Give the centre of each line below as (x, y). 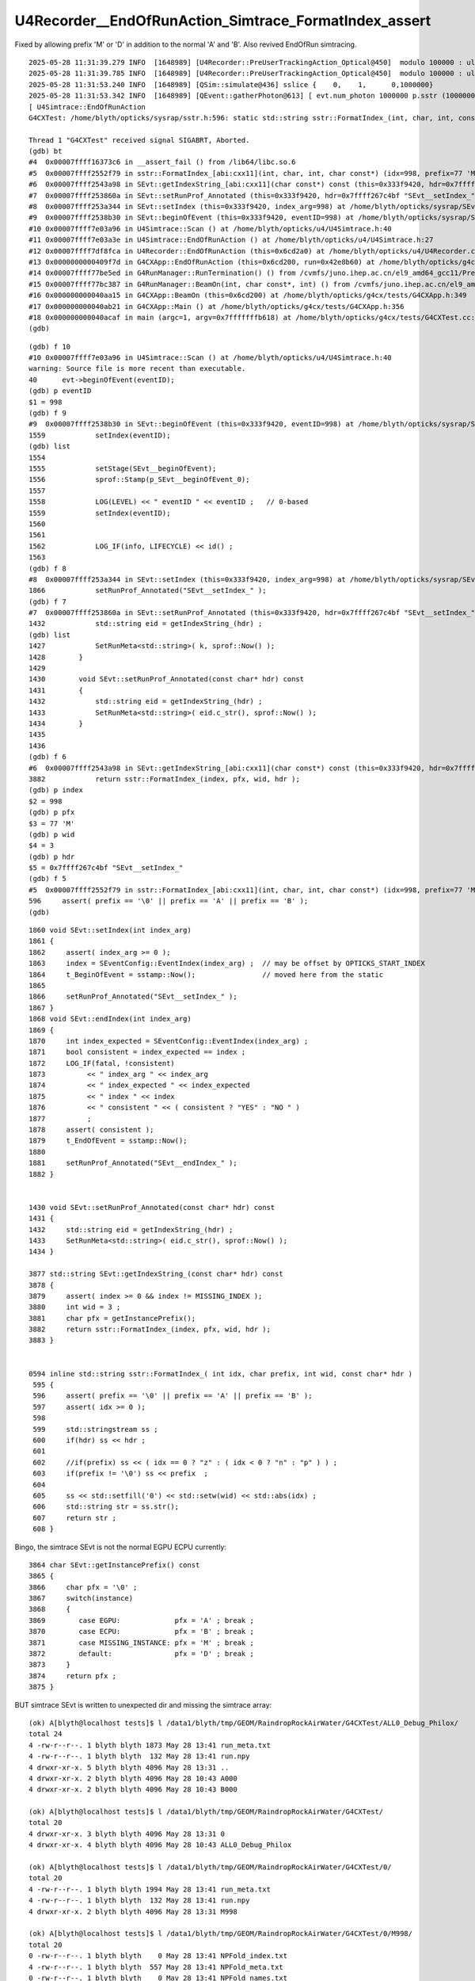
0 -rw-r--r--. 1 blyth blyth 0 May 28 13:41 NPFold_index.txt (158, 1956)
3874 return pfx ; (73, 1676)
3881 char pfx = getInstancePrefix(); (112, 1318)
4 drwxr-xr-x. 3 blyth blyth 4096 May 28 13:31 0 (127, 1834)
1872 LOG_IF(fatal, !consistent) (102, 1063)
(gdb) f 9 (47, 413)
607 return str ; (75, 1518)
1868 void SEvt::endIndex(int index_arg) (110, 1019)
